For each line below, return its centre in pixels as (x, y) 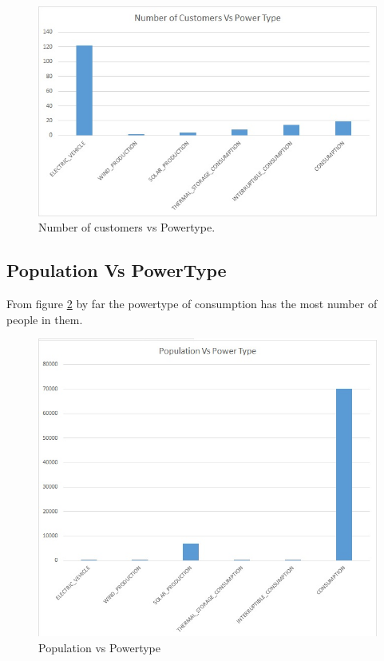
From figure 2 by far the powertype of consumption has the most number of (192, 304)
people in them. (45, 319)
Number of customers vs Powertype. (127, 227)
